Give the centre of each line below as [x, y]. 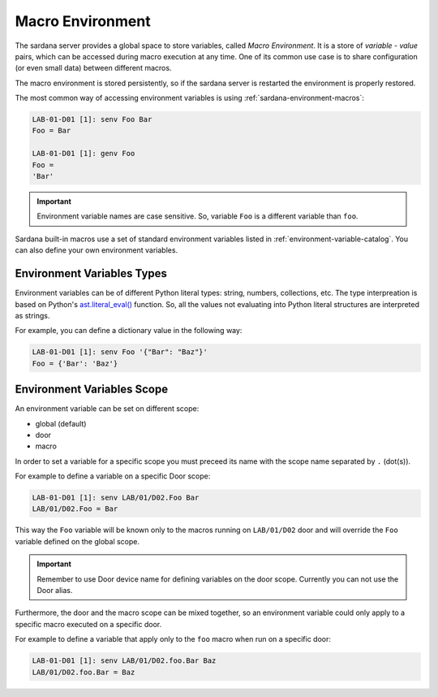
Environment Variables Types [91, 273]
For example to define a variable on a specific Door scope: [113, 476]
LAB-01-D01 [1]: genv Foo [84, 154]
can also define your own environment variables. [97, 250]
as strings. [32, 315]
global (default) [61, 423]
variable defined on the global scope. [77, 541]
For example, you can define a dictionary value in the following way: [129, 331]
